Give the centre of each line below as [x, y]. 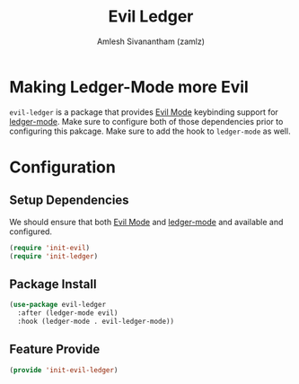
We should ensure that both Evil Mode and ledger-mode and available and [146, 222]
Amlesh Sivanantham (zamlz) [151, 41]
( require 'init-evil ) [50, 248]
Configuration [63, 167]
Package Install [53, 284]
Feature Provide [55, 349]
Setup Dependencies [69, 201]
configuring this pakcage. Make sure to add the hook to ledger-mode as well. [150, 131]
